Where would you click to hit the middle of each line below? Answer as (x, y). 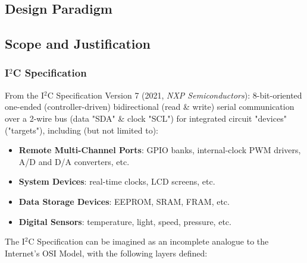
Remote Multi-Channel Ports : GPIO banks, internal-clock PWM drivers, (160, 150)
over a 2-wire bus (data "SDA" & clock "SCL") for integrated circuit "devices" (146, 118)
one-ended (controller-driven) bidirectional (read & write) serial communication (150, 107)
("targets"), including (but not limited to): (82, 130)
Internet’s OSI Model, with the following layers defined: (106, 253)
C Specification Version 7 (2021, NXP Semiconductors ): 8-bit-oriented (175, 95)
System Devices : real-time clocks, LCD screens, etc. (117, 181)
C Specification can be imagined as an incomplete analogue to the (148, 241)
